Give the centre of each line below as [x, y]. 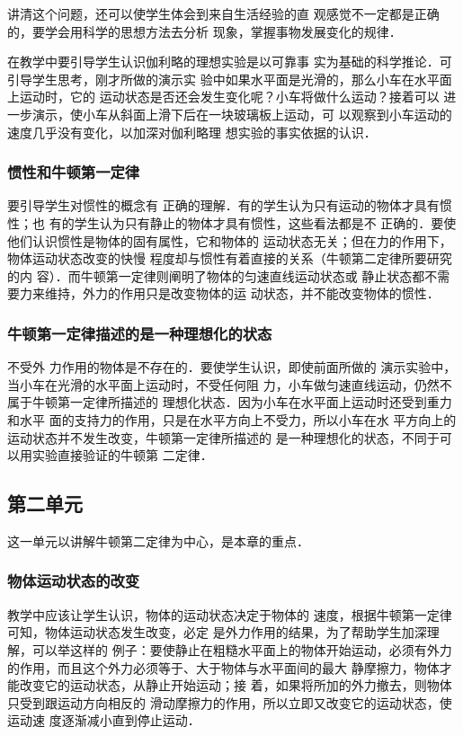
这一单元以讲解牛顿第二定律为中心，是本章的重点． [158, 540]
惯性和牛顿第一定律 [74, 172]
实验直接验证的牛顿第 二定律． [122, 455]
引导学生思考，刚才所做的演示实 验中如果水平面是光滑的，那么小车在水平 [223, 79]
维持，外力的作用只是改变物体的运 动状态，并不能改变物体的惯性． [242, 293]
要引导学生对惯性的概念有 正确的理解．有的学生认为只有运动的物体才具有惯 [230, 205]
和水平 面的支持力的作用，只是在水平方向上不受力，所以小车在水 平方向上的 [232, 419]
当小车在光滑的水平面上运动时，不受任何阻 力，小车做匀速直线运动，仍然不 [230, 384]
